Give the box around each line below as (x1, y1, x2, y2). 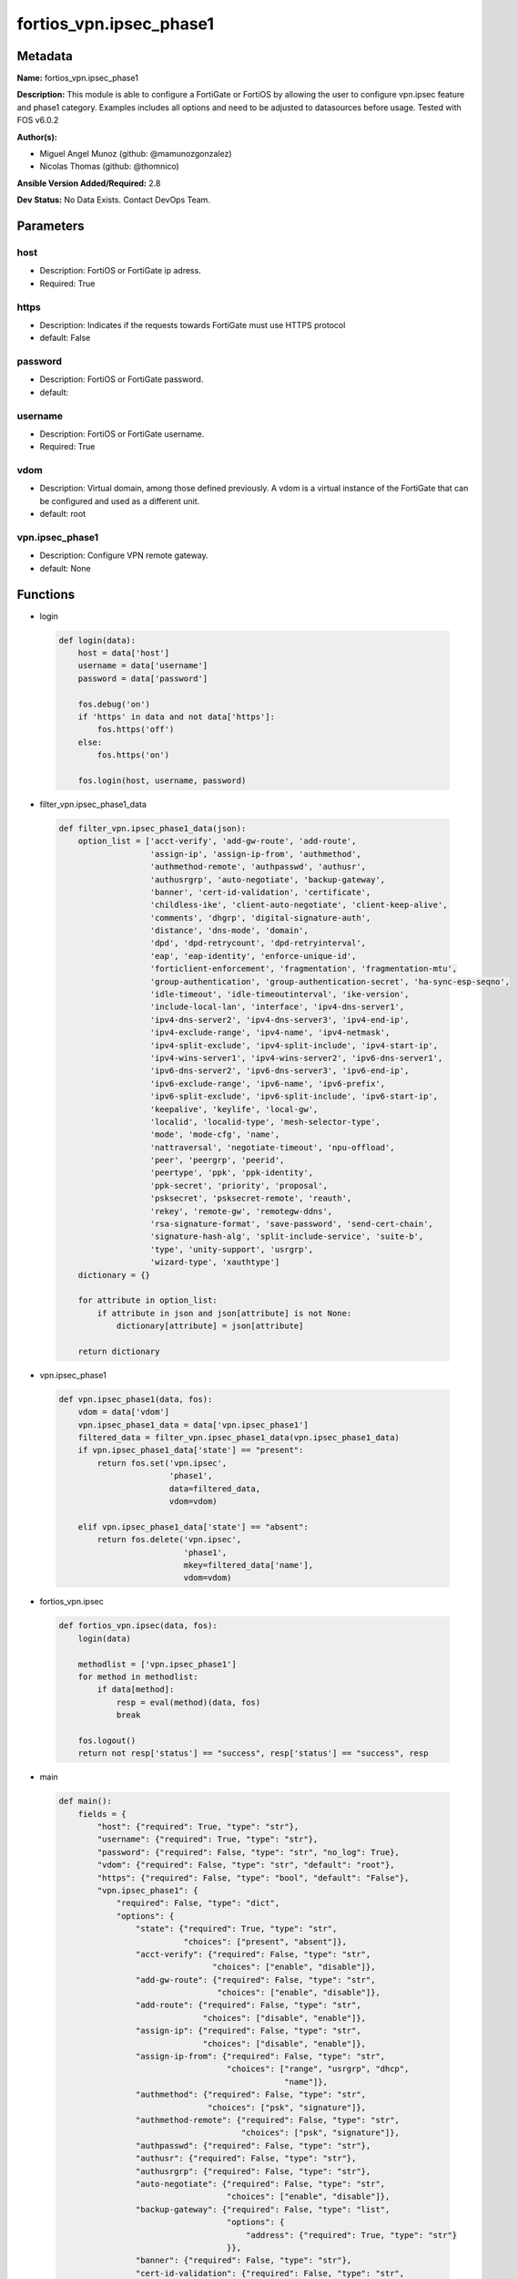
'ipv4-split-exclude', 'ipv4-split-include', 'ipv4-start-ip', (149, 1040, 439, 1050)
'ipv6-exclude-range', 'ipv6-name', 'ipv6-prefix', (149, 1078, 386, 1088)
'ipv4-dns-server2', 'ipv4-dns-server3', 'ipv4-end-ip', (149, 1015, 410, 1025)
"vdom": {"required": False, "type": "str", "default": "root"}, (96, 1860, 395, 1871)
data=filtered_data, (168, 1483, 261, 1494)
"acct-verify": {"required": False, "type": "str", (135, 1949, 371, 1959)
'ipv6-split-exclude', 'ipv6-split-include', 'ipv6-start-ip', (149, 1091, 439, 1102)
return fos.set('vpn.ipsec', (96, 1458, 228, 1468)
